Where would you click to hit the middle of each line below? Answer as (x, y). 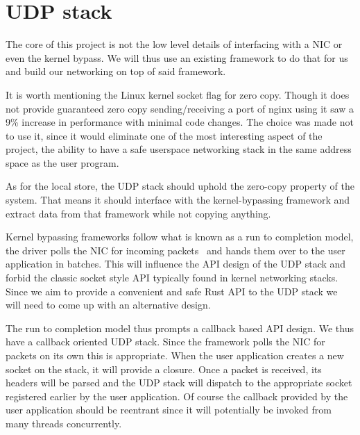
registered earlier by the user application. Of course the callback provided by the (177, 396)
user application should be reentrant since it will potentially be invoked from (169, 410)
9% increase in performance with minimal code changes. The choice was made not (180, 122)
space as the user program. (62, 162)
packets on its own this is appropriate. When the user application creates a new (175, 355)
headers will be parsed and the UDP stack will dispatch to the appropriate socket (179, 383)
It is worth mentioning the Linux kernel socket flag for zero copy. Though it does (178, 94)
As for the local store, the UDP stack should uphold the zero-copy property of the (180, 186)
